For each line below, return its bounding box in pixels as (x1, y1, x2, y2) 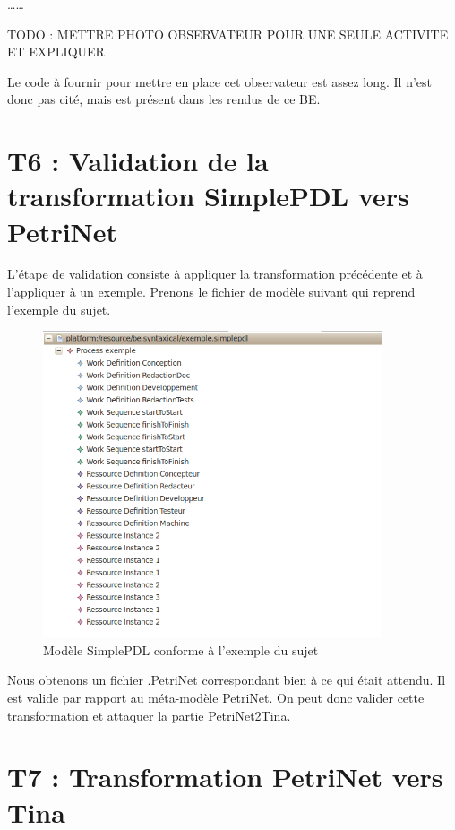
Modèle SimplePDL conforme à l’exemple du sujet (43, 640, 319, 659)
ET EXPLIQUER (7, 42, 105, 61)
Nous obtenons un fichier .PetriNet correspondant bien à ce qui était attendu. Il (7, 670, 446, 689)
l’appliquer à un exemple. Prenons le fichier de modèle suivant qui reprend (7, 282, 416, 301)
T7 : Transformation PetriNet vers (7, 758, 443, 795)
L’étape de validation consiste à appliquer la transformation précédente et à (7, 264, 423, 283)
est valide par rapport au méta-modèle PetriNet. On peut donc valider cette (7, 688, 425, 707)
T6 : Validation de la (7, 143, 269, 179)
